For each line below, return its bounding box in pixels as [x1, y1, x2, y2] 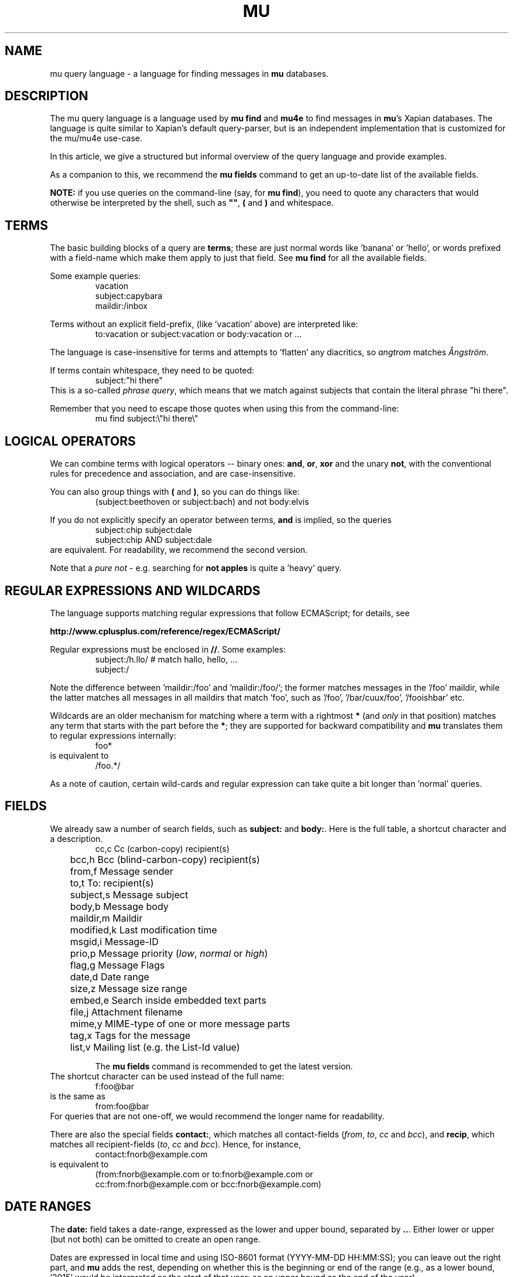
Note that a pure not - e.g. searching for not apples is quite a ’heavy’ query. [50, 563, 342, 573]
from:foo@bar [95, 1101, 149, 1111]
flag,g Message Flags [70, 959, 165, 971]
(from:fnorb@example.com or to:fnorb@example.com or [95, 1169, 313, 1179]
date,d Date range [70, 970, 149, 983]
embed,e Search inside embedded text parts [70, 994, 266, 1006]
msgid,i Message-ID [70, 935, 159, 947]
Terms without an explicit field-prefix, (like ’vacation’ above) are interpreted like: [50, 319, 358, 330]
